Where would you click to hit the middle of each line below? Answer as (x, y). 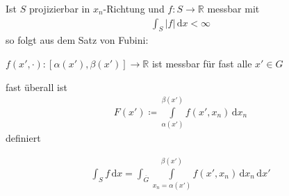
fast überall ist (36, 87)
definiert (23, 138)
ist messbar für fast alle (202, 64)
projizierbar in (59, 8)
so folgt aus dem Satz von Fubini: (77, 40)
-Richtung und (134, 8)
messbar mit (233, 8)
